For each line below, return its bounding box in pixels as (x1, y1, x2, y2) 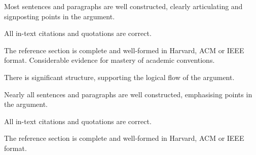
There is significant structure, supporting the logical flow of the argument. (4, 71, 235, 82)
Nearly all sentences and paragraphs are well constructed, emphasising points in (4, 89, 252, 99)
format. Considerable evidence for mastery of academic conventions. (4, 55, 215, 65)
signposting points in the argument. (4, 11, 115, 21)
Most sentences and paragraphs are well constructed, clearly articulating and (4, 1, 243, 11)
